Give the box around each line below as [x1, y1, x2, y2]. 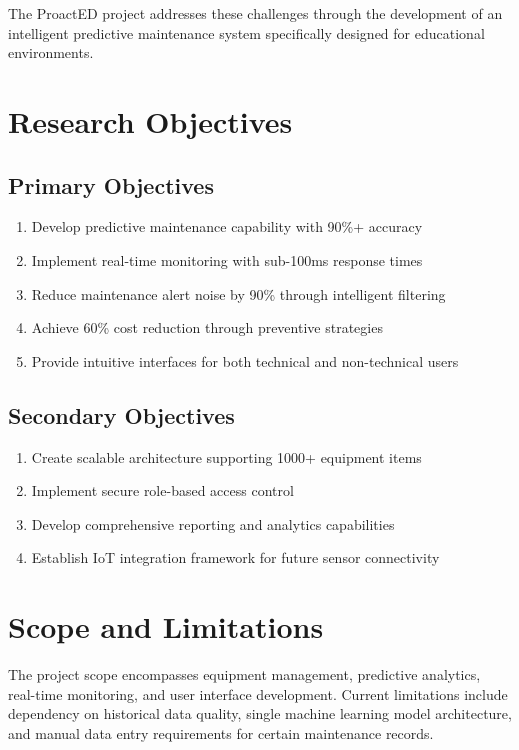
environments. [8, 42, 94, 63]
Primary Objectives [8, 169, 214, 200]
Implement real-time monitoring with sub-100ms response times [31, 249, 423, 270]
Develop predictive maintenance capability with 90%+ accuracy [31, 216, 423, 237]
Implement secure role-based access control [31, 480, 294, 501]
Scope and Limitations [8, 606, 324, 647]
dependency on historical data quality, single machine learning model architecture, [8, 703, 512, 724]
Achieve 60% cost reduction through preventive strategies [31, 317, 383, 338]
